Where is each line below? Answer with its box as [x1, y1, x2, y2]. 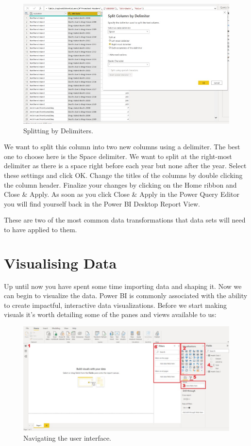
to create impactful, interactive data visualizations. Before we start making [4, 300, 227, 310]
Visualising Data [4, 253, 117, 272]
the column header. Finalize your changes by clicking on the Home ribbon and [4, 179, 237, 190]
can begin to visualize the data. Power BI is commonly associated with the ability [4, 290, 248, 301]
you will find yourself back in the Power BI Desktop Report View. [4, 198, 200, 208]
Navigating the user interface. [23, 432, 111, 443]
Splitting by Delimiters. [23, 125, 93, 135]
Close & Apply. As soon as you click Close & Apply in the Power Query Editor [4, 189, 240, 199]
